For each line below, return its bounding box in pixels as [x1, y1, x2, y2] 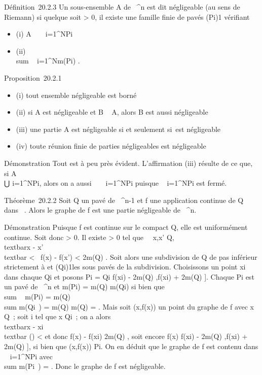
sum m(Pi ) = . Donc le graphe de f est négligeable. [4, 361, 166, 371]
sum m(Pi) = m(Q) [4, 291, 70, 302]
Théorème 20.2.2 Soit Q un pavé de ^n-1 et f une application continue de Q [4, 194, 244, 205]
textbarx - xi [4, 321, 44, 331]
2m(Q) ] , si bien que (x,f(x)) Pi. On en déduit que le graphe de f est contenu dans [4, 341, 258, 352]
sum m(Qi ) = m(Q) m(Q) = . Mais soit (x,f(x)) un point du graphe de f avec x [4, 301, 254, 312]
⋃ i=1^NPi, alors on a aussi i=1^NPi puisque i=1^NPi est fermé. [4, 178, 227, 188]
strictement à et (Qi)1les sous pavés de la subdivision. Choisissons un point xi [4, 261, 246, 272]
